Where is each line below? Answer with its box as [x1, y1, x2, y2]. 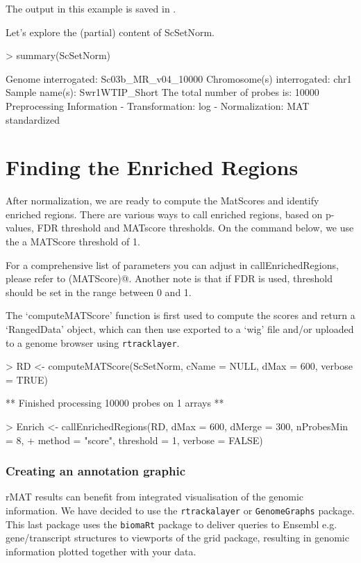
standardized [6, 112, 60, 127]
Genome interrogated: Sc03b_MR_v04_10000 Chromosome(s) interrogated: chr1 [6, 71, 352, 85]
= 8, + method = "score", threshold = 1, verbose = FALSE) [6, 432, 263, 447]
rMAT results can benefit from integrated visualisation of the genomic [6, 489, 304, 504]
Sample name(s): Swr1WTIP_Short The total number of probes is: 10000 [6, 85, 319, 99]
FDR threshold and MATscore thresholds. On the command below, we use [37, 220, 354, 235]
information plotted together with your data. [6, 544, 196, 558]
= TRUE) [6, 372, 49, 386]
